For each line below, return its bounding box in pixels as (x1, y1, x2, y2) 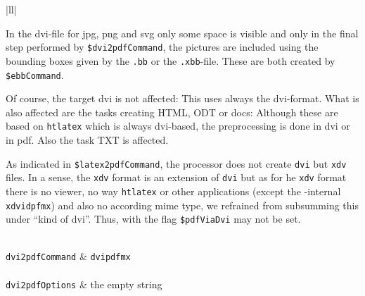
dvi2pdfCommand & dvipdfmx (6, 249, 131, 264)
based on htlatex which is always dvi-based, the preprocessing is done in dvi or (6, 118, 350, 133)
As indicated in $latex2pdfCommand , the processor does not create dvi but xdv (6, 156, 347, 171)
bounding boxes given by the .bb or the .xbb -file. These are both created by (6, 53, 335, 68)
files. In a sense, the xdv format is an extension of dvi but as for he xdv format (6, 170, 347, 185)
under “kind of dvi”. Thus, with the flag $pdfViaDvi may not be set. (6, 211, 301, 226)
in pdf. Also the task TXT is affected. (6, 132, 169, 147)
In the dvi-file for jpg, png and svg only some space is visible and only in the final (6, 25, 359, 40)
